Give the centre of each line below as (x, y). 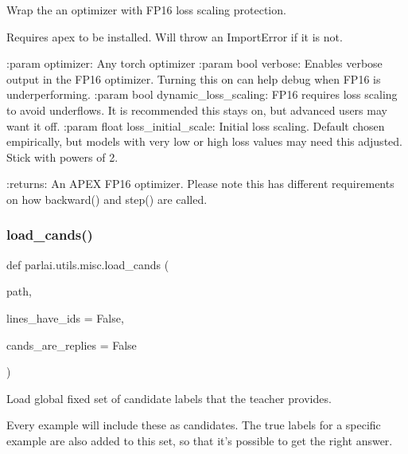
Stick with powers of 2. (62, 157)
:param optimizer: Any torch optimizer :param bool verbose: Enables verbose (194, 63)
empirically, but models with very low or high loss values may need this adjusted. (204, 141)
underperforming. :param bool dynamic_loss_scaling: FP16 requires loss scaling (202, 94)
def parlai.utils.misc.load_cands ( (88, 264)
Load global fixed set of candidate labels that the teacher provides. (169, 398)
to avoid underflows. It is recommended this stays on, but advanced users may (197, 110)
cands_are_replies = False (72, 344)
